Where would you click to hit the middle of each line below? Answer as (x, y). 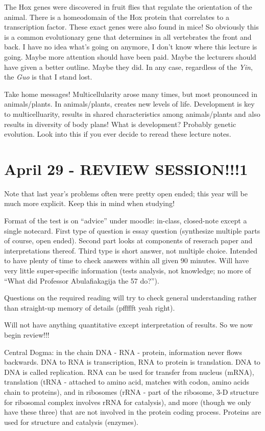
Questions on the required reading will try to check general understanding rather (130, 298)
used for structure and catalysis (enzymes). (71, 422)
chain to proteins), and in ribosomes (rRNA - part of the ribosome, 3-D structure (131, 391)
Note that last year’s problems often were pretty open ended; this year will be (126, 193)
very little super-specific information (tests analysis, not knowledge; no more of (128, 270)
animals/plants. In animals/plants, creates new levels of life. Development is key (129, 104)
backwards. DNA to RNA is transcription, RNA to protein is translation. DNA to (132, 362)
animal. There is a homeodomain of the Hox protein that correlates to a (117, 17)
